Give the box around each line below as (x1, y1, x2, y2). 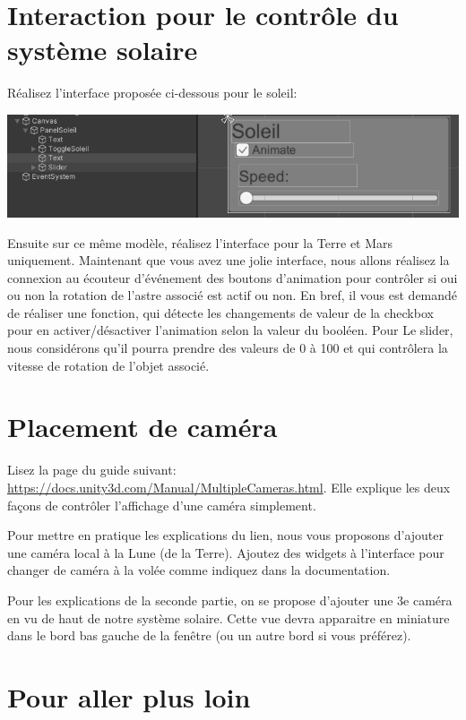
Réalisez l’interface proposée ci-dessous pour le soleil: (7, 83, 298, 102)
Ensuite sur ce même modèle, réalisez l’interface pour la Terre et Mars (7, 233, 393, 252)
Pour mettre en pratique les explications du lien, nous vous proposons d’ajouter (7, 526, 444, 544)
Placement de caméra (7, 408, 278, 445)
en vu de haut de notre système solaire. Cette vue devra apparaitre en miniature (7, 608, 450, 627)
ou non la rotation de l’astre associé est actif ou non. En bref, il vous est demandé (7, 286, 458, 304)
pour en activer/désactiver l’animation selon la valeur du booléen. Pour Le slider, (7, 321, 453, 339)
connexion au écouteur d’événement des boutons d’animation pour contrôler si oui (7, 268, 458, 287)
